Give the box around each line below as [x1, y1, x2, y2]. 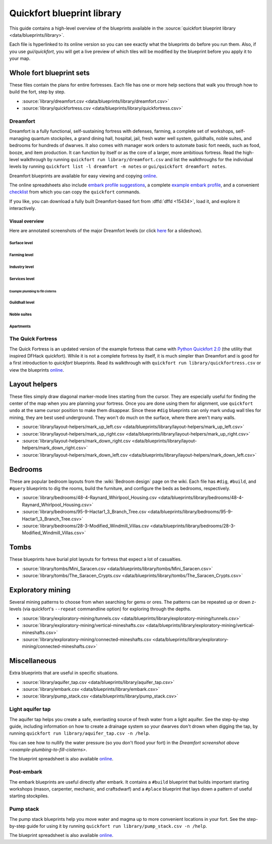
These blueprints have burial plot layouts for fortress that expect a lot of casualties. [9, 556, 182, 562]
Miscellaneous [9, 657, 56, 665]
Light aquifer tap [9, 706, 51, 713]
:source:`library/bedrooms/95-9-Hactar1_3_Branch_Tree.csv [22, 509, 147, 515]
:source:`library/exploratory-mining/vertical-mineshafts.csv [22, 622, 145, 628]
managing [9, 135, 30, 141]
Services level [9, 276, 35, 282]
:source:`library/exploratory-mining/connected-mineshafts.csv [22, 636, 152, 642]
